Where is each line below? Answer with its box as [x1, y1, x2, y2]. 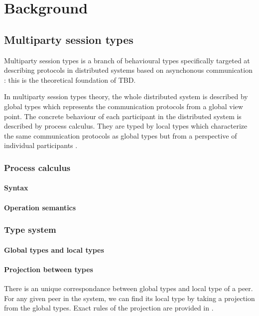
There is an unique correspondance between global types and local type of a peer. [4, 283, 253, 293]
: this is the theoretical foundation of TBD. [4, 74, 136, 85]
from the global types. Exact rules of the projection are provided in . [4, 303, 214, 313]
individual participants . [4, 140, 78, 151]
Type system [4, 223, 56, 236]
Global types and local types [4, 244, 104, 255]
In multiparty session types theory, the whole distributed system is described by [4, 91, 248, 102]
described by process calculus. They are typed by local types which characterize [4, 121, 248, 131]
